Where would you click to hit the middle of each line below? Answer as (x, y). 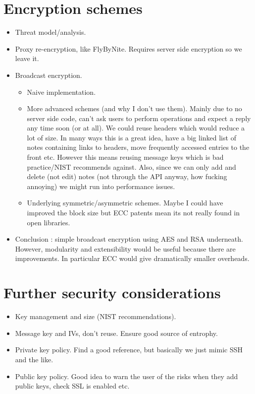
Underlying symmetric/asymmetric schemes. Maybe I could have (125, 203)
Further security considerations (112, 293)
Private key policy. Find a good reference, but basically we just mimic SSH (129, 350)
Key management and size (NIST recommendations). (96, 316)
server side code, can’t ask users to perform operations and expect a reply (139, 118)
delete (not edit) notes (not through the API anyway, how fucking (127, 176)
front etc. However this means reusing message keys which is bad (125, 157)
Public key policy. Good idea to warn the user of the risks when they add (127, 376)
